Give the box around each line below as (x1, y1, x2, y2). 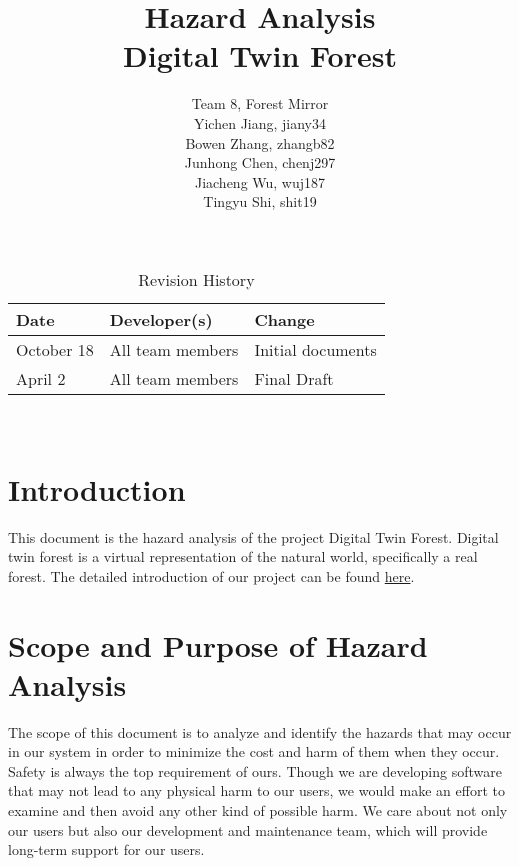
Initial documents (254, 337, 377, 361)
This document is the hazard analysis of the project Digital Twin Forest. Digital (8, 526, 499, 547)
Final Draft (254, 366, 334, 390)
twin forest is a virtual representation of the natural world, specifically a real (8, 546, 478, 567)
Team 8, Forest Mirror (191, 93, 329, 114)
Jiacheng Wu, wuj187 (194, 171, 326, 192)
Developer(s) (109, 307, 213, 331)
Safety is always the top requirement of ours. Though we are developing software (8, 760, 502, 781)
